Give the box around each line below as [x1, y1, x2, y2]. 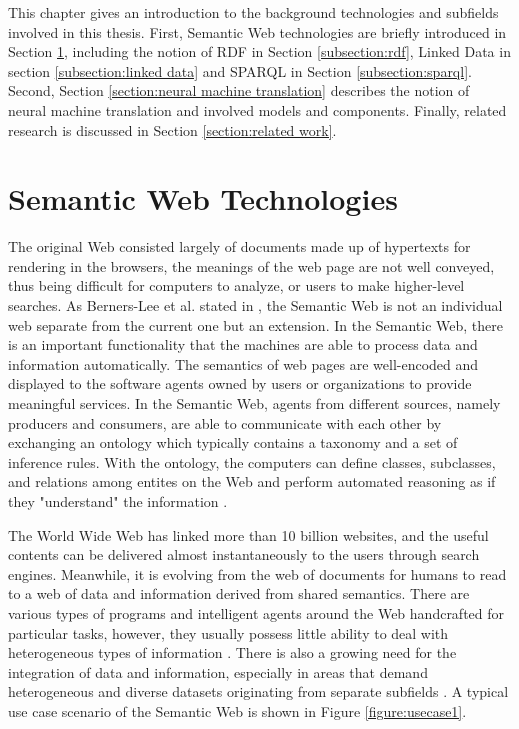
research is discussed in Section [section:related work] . [8, 119, 337, 140]
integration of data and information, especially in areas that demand [8, 661, 428, 682]
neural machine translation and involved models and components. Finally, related [8, 99, 507, 120]
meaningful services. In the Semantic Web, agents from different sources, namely [8, 393, 501, 414]
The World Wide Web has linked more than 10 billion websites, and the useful [8, 524, 489, 545]
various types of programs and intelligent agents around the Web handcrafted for [8, 602, 505, 623]
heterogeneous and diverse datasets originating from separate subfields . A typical [8, 681, 509, 702]
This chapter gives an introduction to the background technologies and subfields [8, 2, 499, 22]
